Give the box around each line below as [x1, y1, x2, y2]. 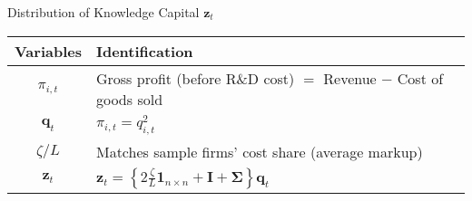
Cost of [397, 67, 444, 89]
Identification [95, 40, 193, 62]
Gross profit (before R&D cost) [95, 67, 295, 89]
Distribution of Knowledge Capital [7, 3, 200, 21]
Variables [15, 40, 82, 62]
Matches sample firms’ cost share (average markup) [95, 140, 423, 162]
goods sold [95, 88, 163, 110]
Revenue [323, 67, 377, 89]
